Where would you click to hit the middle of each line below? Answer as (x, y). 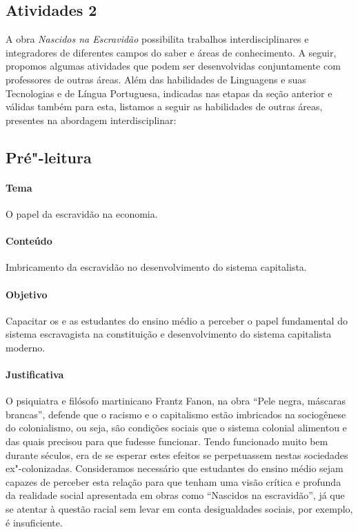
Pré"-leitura (49, 157)
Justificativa (35, 375)
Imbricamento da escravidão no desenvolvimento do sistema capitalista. (156, 267)
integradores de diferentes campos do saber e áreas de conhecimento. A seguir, (171, 52)
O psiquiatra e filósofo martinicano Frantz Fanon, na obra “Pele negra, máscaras (176, 401)
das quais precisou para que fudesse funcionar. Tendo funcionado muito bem (167, 441)
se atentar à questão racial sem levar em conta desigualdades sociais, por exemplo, (179, 509)
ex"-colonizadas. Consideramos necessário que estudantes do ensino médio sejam (175, 468)
